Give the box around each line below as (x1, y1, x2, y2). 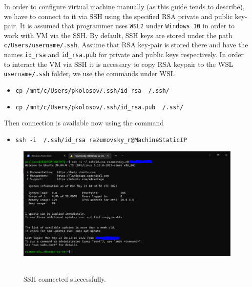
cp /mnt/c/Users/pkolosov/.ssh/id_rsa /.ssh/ (15, 87, 169, 94)
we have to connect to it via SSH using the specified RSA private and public (4, 11, 233, 21)
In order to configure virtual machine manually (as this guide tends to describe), (4, 1, 245, 11)
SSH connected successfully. (23, 273, 106, 284)
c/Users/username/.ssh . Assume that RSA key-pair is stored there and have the (4, 40, 248, 50)
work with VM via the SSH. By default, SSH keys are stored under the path (4, 30, 232, 40)
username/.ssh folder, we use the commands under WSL (4, 68, 175, 79)
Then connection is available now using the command (4, 118, 164, 128)
